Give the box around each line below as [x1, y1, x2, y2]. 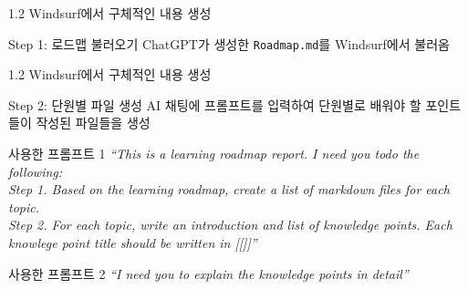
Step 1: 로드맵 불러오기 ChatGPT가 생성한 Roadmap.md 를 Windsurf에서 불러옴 [8, 34, 450, 53]
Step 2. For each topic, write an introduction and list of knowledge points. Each [8, 215, 452, 234]
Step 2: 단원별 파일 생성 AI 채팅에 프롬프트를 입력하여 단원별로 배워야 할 [8, 95, 421, 114]
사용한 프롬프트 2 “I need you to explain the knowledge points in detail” [8, 263, 409, 283]
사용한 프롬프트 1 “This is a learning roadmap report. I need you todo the [8, 144, 420, 163]
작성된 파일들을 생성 [36, 113, 151, 132]
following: [8, 161, 63, 181]
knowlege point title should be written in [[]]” [8, 233, 257, 252]
